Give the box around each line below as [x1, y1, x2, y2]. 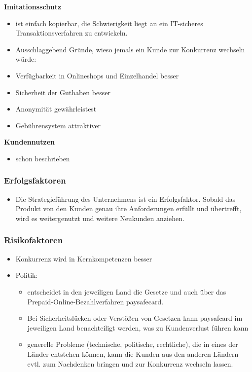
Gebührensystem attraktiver [15, 120, 101, 130]
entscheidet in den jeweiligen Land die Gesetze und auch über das [27, 286, 226, 297]
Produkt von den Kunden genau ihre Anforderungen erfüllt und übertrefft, [15, 203, 242, 214]
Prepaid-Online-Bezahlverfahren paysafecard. [27, 296, 164, 306]
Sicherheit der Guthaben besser [15, 87, 110, 97]
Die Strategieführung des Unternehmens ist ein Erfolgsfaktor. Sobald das [15, 193, 236, 204]
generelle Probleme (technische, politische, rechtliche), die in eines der [27, 339, 238, 349]
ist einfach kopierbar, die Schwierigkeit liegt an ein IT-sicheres [15, 18, 203, 28]
